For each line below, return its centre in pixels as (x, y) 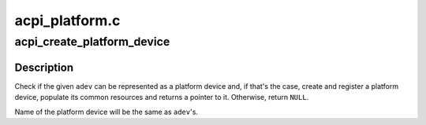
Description (44, 67)
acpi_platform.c (67, 20)
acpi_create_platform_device (92, 42)
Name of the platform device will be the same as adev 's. (106, 112)
